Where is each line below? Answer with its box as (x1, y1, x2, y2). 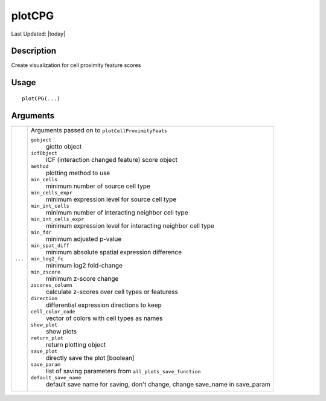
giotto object (45, 142, 82, 150)
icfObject (30, 150, 58, 156)
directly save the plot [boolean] (45, 353, 135, 362)
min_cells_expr (30, 189, 72, 196)
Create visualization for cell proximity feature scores (11, 62, 141, 69)
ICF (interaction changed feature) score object (45, 155, 178, 164)
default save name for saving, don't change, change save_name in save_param (45, 380, 271, 388)
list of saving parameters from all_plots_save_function (45, 367, 201, 375)
